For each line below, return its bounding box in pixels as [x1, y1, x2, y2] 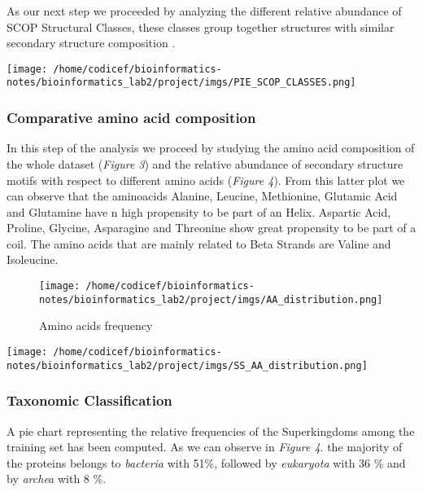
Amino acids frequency [39, 317, 153, 334]
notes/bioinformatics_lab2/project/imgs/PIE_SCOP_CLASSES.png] [7, 77, 356, 89]
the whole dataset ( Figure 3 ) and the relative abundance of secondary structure [7, 155, 403, 172]
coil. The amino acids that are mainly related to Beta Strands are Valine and [7, 235, 391, 252]
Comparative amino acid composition [7, 108, 256, 128]
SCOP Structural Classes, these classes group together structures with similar [7, 18, 395, 35]
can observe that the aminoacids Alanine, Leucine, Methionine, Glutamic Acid [7, 187, 398, 204]
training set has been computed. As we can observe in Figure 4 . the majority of [7, 438, 403, 455]
